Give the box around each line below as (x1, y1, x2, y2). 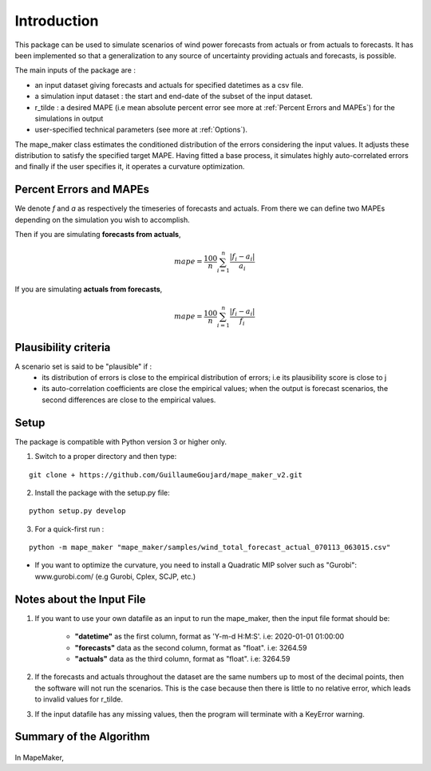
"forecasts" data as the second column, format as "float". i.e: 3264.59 (74, 642, 307, 652)
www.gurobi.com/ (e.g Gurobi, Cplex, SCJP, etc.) (34, 571, 196, 581)
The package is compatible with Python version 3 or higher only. (14, 437, 227, 446)
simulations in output (34, 113, 104, 123)
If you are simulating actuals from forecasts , (14, 284, 163, 295)
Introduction (14, 12, 99, 30)
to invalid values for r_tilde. (34, 694, 124, 704)
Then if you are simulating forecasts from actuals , (14, 230, 181, 239)
